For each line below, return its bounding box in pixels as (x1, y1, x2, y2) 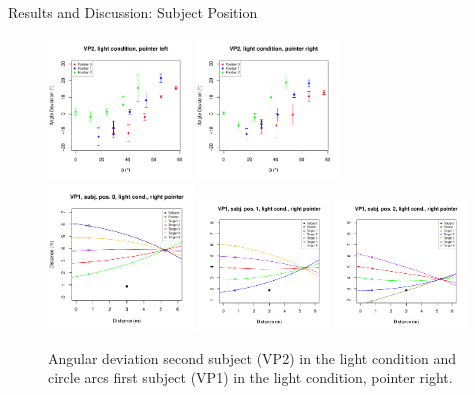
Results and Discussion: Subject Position (8, 2, 258, 22)
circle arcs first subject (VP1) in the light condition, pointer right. (48, 367, 453, 388)
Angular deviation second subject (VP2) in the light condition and (48, 347, 457, 368)
